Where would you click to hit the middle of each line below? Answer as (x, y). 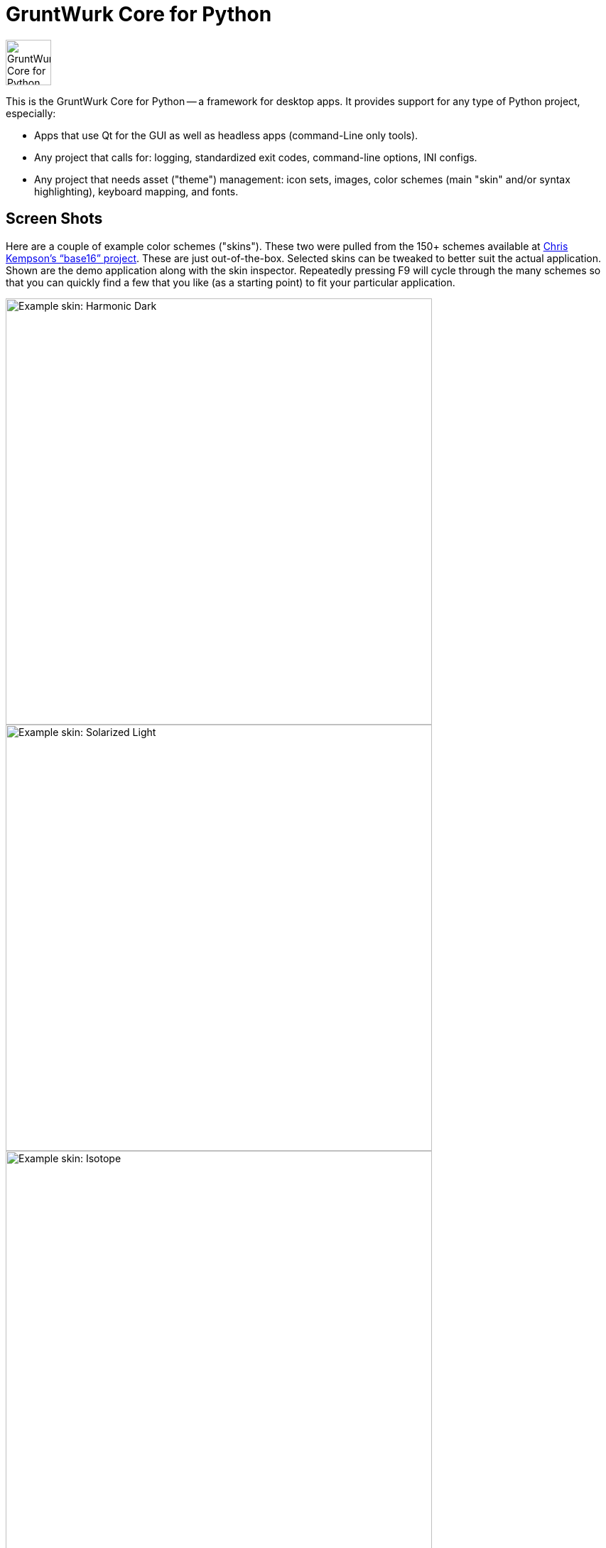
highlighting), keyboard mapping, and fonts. (136, 191)
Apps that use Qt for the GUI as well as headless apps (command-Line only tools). (226, 135)
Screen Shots (54, 219)
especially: (31, 113)
